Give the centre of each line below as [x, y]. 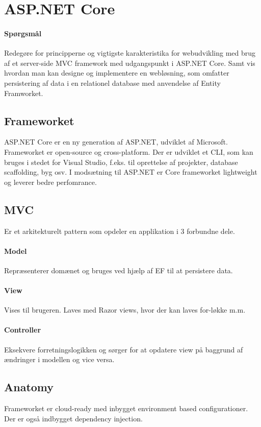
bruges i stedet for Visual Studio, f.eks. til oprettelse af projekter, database [121, 162]
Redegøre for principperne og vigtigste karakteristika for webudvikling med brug [130, 53]
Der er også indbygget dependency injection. [73, 418]
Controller [23, 330]
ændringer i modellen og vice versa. [59, 359]
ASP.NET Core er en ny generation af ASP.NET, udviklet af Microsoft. [116, 142]
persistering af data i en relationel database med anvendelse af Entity [112, 82]
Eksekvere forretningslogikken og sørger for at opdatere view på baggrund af [124, 349]
